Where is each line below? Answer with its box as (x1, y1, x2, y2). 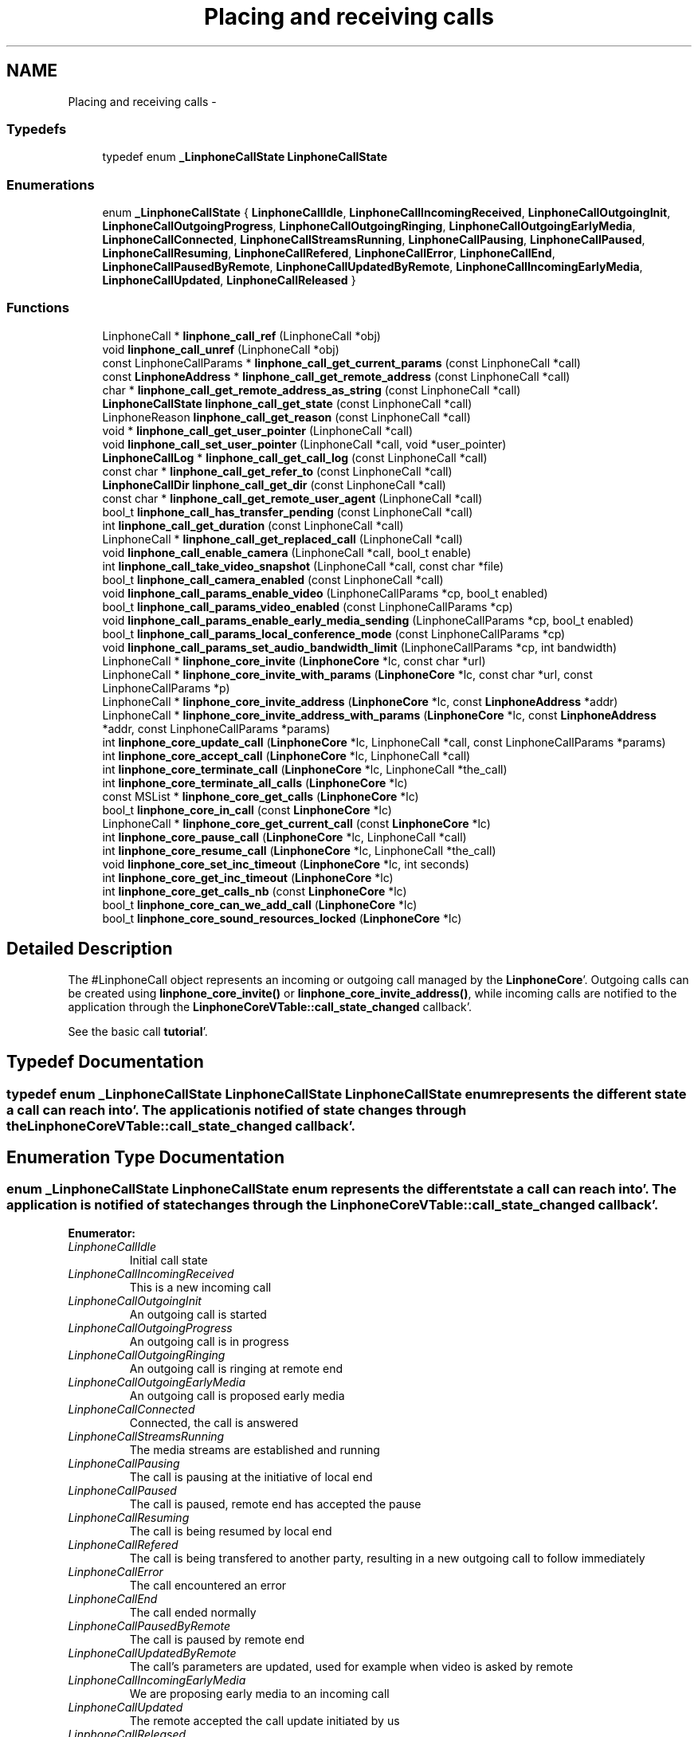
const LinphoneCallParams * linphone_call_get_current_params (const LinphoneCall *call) (102, 355, 581, 370)
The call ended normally (129, 1605, 257, 1619)
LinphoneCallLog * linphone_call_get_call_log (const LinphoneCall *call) (102, 450, 488, 465)
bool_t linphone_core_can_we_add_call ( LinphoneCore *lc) (102, 897, 418, 912)
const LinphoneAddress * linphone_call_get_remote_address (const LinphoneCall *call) (102, 369, 571, 383)
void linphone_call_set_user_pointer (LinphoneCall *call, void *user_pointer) (102, 437, 507, 451)
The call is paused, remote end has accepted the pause (129, 1496, 422, 1511)
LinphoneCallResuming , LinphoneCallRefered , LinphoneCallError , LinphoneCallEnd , (102, 246, 555, 261)
